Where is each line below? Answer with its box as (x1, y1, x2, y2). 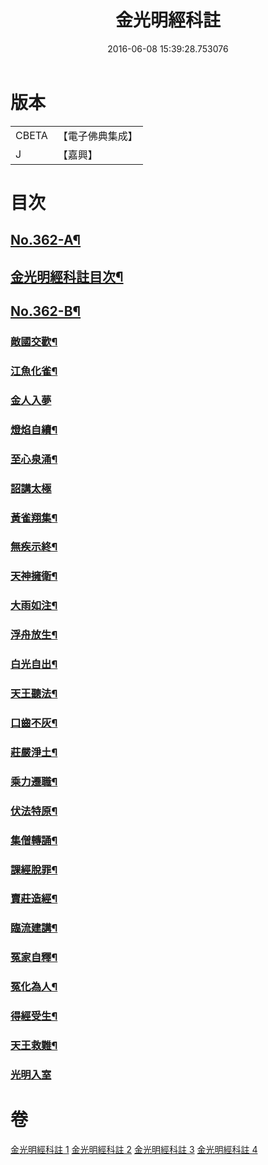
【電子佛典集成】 (57, 129, 138, 143)
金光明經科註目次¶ (10, 268, 124, 285)
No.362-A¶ (10, 232, 82, 249)
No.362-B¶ (10, 303, 82, 320)
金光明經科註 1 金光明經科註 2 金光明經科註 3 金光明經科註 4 (10, 1143, 258, 1155)
